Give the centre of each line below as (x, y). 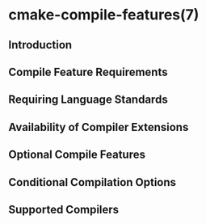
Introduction (40, 45)
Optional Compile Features (77, 155)
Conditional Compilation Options (92, 182)
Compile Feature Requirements (88, 72)
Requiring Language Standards (88, 100)
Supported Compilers (64, 209)
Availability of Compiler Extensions (99, 127)
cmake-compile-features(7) (104, 15)
